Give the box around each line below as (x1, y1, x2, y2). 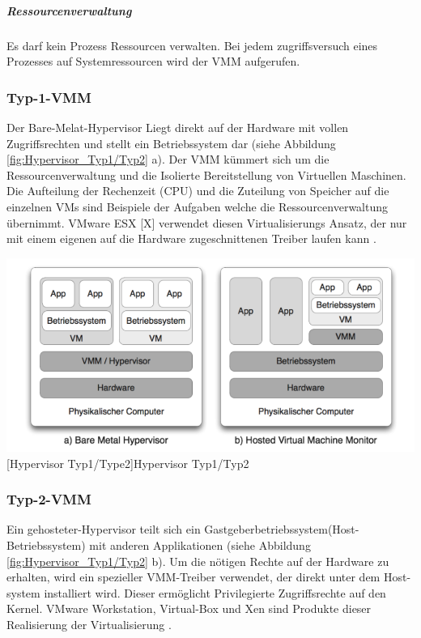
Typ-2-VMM (6, 489, 91, 509)
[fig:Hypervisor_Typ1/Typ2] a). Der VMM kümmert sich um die (6, 151, 330, 168)
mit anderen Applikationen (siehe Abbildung (89, 536, 311, 553)
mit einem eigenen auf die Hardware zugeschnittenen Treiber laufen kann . (6, 230, 376, 247)
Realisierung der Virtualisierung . (6, 615, 172, 632)
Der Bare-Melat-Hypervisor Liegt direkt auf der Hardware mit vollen (6, 118, 349, 135)
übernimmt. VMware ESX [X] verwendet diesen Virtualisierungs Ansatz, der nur (6, 214, 407, 231)
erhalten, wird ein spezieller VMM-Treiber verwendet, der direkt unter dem (6, 568, 381, 585)
